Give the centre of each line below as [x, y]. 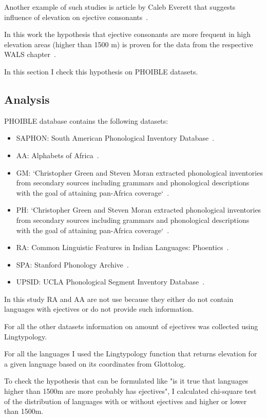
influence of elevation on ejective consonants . [76, 17]
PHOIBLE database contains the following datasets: [86, 120]
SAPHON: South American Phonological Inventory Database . [115, 138]
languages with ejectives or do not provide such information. [99, 309]
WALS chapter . [30, 54]
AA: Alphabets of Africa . [58, 155]
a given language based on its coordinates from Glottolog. [95, 363]
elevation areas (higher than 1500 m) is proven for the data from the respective [129, 44]
